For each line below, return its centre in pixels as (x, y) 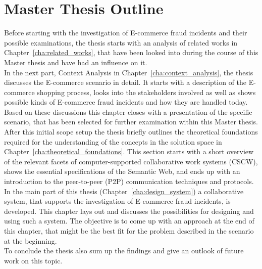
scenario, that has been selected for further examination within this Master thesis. (131, 122)
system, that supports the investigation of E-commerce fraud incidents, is (117, 201)
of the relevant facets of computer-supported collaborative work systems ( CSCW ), (131, 161)
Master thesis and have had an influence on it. (76, 62)
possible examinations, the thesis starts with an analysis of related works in (121, 42)
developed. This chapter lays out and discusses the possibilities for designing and (129, 211)
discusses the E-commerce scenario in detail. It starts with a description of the (125, 82)
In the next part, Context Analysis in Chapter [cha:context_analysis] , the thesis (129, 72)
